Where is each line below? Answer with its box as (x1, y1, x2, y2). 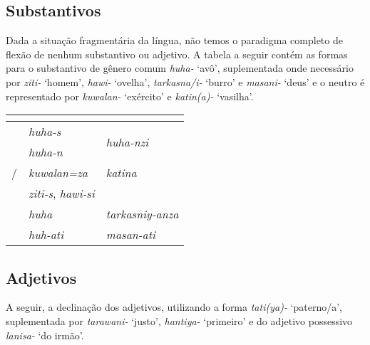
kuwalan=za (29, 164, 88, 181)
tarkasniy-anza (106, 206, 179, 223)
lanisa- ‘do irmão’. (6, 327, 84, 342)
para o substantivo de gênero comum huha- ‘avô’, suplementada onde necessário (6, 60, 354, 75)
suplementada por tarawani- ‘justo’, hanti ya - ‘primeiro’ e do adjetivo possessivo (6, 313, 353, 328)
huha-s (29, 123, 61, 140)
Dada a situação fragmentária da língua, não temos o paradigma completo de (6, 33, 343, 48)
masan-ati (106, 226, 155, 243)
